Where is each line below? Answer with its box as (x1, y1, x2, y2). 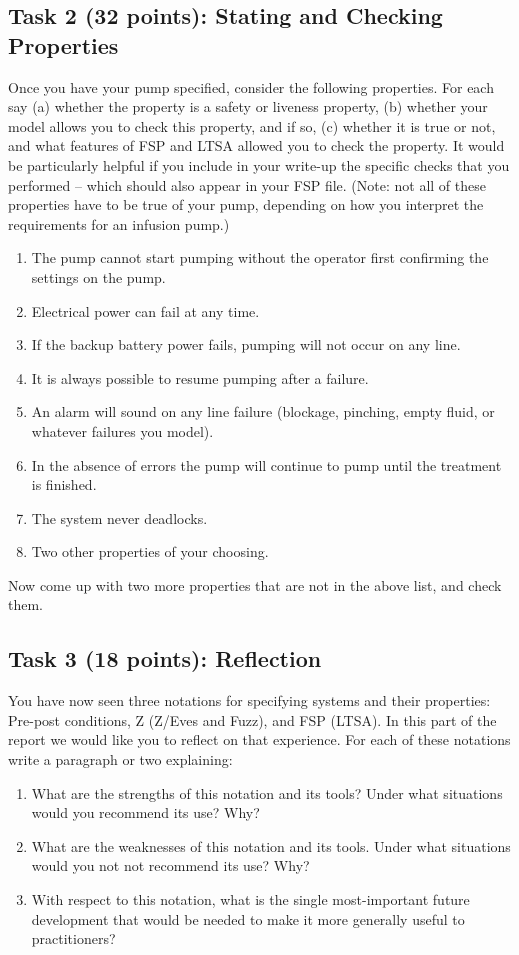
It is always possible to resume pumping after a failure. (31, 367, 369, 388)
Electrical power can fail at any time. (31, 300, 260, 321)
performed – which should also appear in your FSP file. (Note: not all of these (8, 174, 486, 195)
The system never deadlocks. (31, 507, 208, 528)
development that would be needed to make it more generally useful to (31, 908, 465, 929)
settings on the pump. (31, 266, 166, 287)
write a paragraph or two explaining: (8, 749, 233, 770)
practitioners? (31, 928, 116, 949)
